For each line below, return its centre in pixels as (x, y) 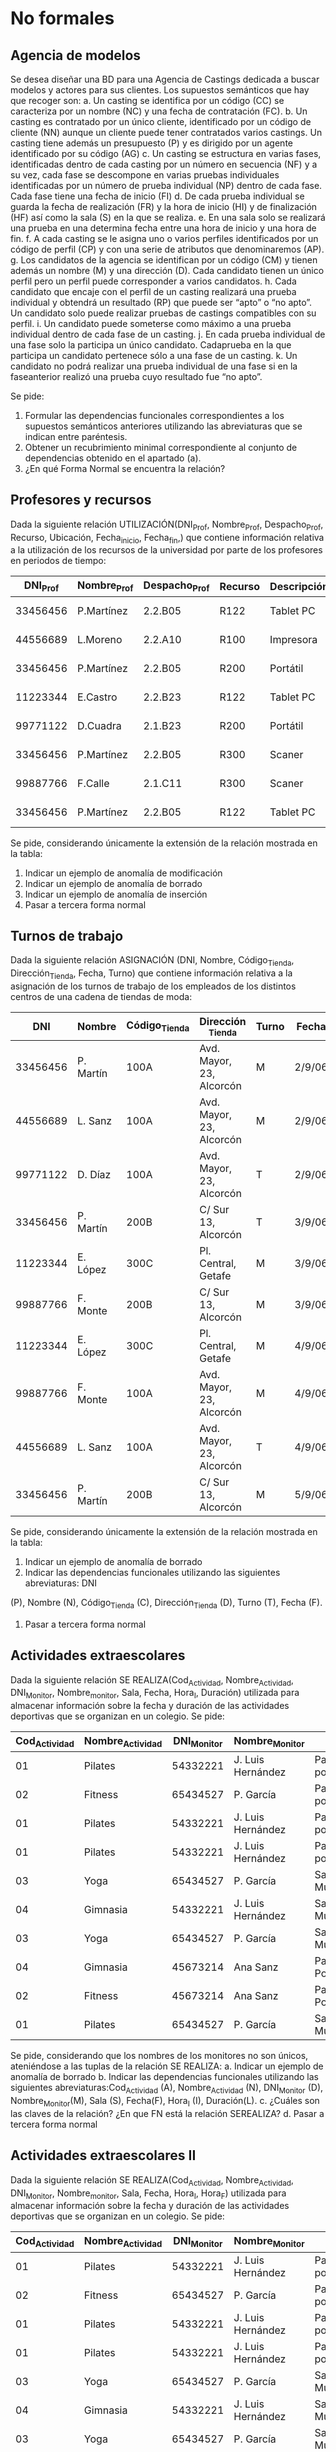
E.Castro (97, 697)
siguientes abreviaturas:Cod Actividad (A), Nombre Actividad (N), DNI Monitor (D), (167, 2089)
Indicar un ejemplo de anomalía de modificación (123, 873)
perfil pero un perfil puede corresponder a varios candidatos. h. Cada (153, 281)
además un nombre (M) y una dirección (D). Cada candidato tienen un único (167, 270)
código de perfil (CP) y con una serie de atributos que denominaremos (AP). (167, 249)
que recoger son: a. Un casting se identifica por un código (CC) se (147, 100)
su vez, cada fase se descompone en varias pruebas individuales (145, 175)
